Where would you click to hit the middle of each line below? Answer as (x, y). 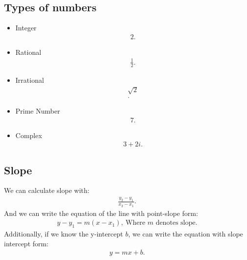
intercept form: (26, 243)
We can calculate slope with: (47, 190)
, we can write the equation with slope (186, 234)
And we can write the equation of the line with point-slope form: (101, 213)
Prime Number (38, 111)
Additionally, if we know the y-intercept (64, 234)
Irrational (30, 80)
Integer (26, 28)
